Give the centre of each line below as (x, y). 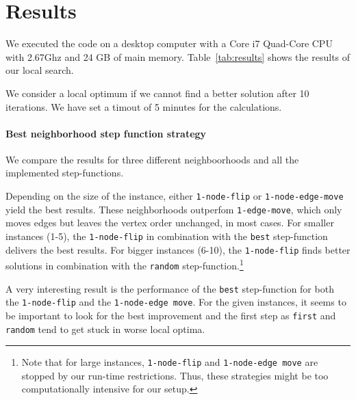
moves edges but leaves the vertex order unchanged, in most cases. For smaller (170, 223)
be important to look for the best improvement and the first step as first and (171, 315)
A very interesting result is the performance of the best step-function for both (170, 288)
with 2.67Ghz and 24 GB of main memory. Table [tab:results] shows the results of (178, 56)
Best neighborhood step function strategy (106, 133)
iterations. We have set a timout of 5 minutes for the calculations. (144, 106)
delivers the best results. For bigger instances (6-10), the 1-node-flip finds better (178, 249)
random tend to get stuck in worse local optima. (105, 329)
